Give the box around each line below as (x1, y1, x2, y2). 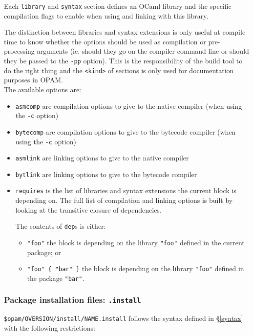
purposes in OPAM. (4, 75, 63, 85)
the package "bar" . (27, 273, 84, 283)
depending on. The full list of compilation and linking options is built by (15, 195, 233, 205)
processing (4, 46, 35, 56)
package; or (27, 247, 61, 257)
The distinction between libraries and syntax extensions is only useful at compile (4, 27, 246, 37)
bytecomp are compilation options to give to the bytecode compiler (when (15, 126, 236, 137)
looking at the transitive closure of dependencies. (15, 204, 162, 215)
